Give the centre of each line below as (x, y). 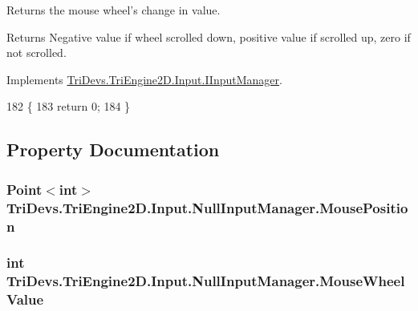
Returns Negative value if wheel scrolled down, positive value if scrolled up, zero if (209, 36)
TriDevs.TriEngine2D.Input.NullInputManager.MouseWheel (206, 281)
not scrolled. (37, 53)
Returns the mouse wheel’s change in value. (114, 10)
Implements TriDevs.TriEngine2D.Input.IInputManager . (144, 79)
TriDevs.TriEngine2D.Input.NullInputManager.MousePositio (207, 207)
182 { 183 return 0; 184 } (69, 106)
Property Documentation (113, 149)
